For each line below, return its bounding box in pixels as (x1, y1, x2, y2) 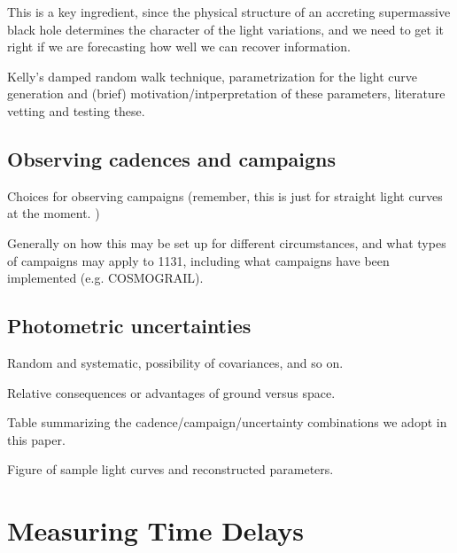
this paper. (7, 430, 66, 448)
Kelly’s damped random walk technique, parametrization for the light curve (7, 66, 418, 85)
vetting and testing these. (7, 101, 145, 120)
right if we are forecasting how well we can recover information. (7, 37, 351, 56)
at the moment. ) (7, 204, 100, 222)
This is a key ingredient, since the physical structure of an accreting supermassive (7, 3, 451, 20)
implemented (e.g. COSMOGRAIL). (7, 269, 204, 287)
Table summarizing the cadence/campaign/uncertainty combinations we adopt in (7, 413, 447, 432)
